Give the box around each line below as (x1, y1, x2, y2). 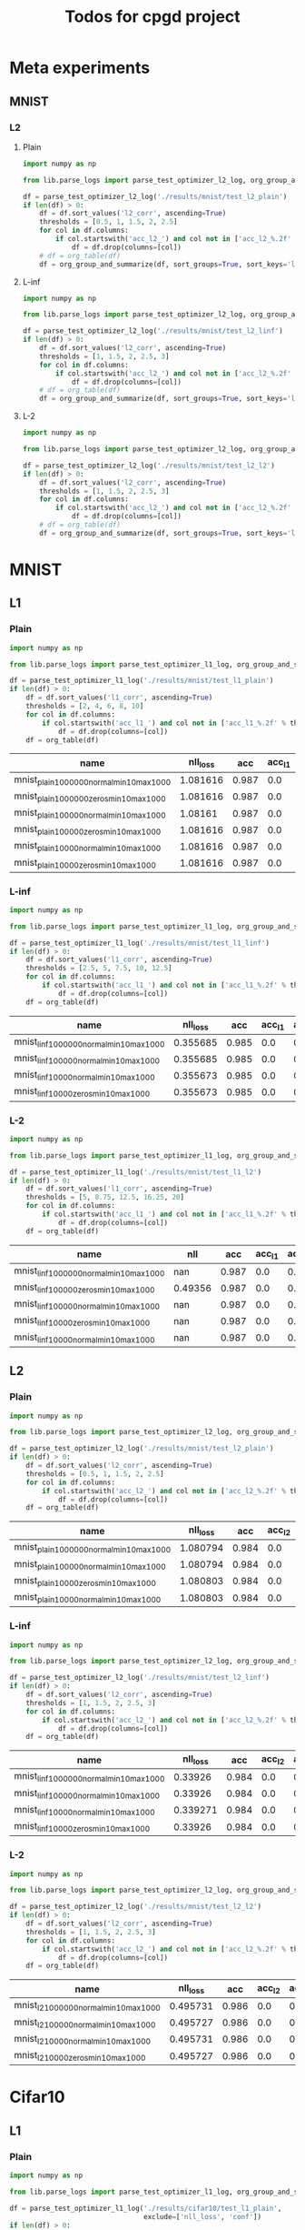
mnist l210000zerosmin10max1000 (14, 2049, 146, 2064)
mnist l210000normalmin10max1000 (14, 2032, 152, 2046)
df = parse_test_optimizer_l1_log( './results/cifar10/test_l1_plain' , (9, 2204, 282, 2213)
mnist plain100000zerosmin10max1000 (14, 823, 162, 838)
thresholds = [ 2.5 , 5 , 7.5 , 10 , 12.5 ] (25, 964, 172, 973)
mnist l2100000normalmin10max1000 (14, 2015, 156, 2030)
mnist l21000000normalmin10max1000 (14, 1999, 161, 2014)
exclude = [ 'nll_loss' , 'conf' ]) (143, 2212, 261, 2221)
